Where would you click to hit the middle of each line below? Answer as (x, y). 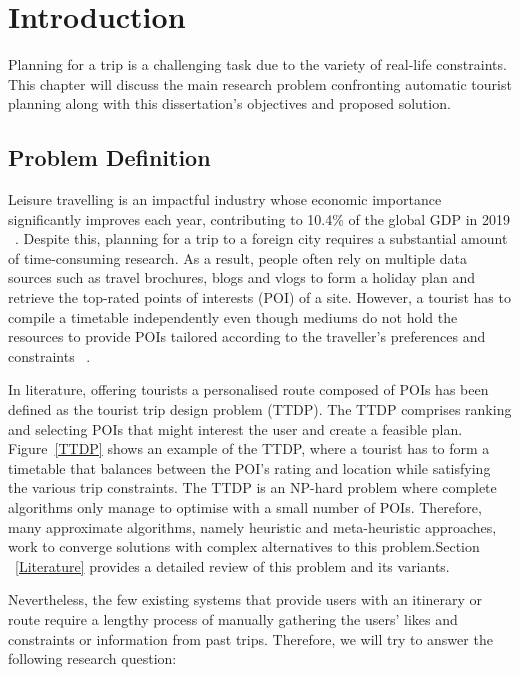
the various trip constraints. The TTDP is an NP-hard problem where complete (252, 487)
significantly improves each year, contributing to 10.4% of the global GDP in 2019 (259, 218)
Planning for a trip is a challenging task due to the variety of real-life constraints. (257, 64)
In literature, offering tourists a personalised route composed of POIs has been (248, 389)
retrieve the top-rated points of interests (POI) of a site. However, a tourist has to (259, 297)
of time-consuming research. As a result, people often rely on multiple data (237, 257)
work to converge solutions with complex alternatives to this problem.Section (244, 546)
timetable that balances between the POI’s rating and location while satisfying (249, 467)
